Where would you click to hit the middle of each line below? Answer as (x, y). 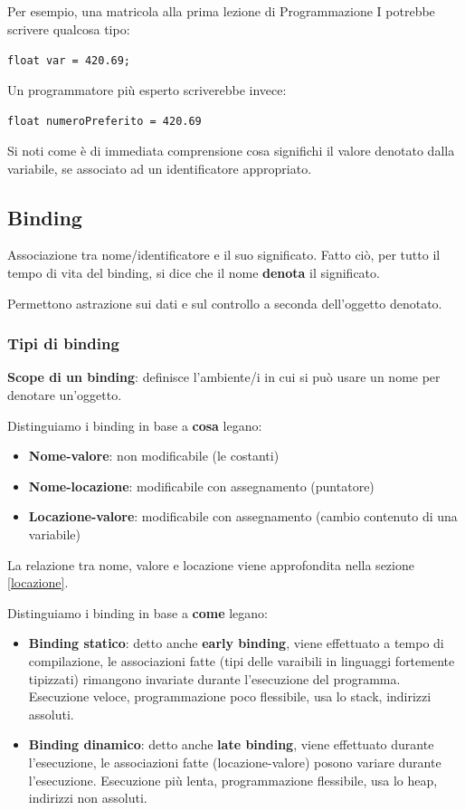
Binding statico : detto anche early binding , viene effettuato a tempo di (236, 643)
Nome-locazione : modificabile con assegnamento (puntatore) (201, 486)
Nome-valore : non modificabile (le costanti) (154, 456)
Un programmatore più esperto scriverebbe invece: (147, 89)
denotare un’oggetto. (65, 395)
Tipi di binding (63, 343)
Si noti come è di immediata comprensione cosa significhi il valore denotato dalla (231, 151)
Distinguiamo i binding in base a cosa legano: (135, 425)
